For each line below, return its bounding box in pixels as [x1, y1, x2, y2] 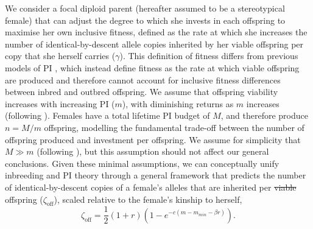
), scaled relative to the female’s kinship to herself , [54, 192, 242, 205]
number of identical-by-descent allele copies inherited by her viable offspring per [5, 37, 304, 50]
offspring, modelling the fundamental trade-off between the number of [44, 121, 304, 133]
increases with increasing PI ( [5, 97, 115, 110]
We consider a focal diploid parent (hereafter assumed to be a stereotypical [5, 2, 285, 14]
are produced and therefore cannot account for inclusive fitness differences [5, 73, 281, 86]
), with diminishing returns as [122, 97, 234, 110]
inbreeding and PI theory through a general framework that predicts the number [5, 169, 306, 181]
